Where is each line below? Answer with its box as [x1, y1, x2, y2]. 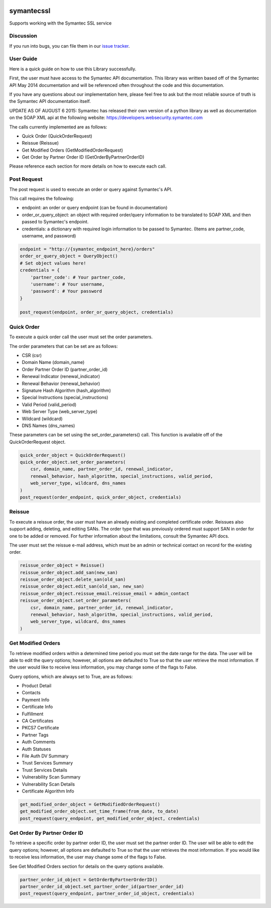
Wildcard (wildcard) [22, 416, 63, 422]
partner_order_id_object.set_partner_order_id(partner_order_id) [20, 884, 184, 889]
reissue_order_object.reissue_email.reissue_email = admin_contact [20, 590, 190, 596]
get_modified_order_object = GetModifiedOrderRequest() [20, 801, 161, 807]
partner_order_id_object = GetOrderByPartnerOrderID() [20, 876, 158, 882]
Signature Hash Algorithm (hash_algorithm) [22, 387, 111, 394]
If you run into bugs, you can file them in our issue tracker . [9, 43, 130, 49]
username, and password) [22, 232, 76, 238]
